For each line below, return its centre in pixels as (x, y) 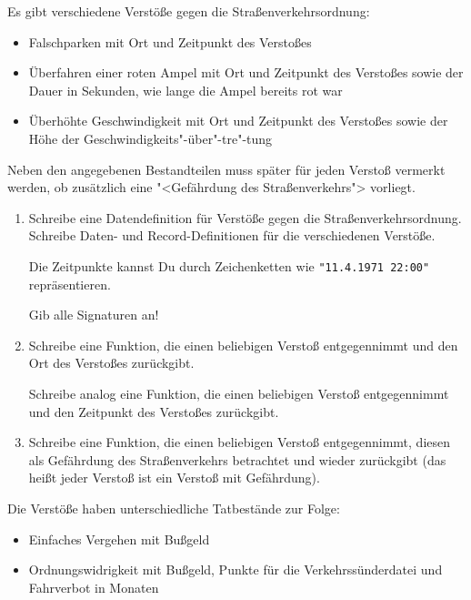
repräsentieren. (70, 284)
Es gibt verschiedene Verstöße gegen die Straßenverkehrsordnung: (189, 11)
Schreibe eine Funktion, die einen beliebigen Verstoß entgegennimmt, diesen (240, 442)
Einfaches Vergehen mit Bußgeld (119, 539)
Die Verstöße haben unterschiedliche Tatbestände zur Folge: (174, 508)
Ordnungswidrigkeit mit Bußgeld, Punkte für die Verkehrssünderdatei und (235, 569)
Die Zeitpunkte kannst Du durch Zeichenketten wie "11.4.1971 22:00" (229, 265)
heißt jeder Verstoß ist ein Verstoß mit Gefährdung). (174, 478)
